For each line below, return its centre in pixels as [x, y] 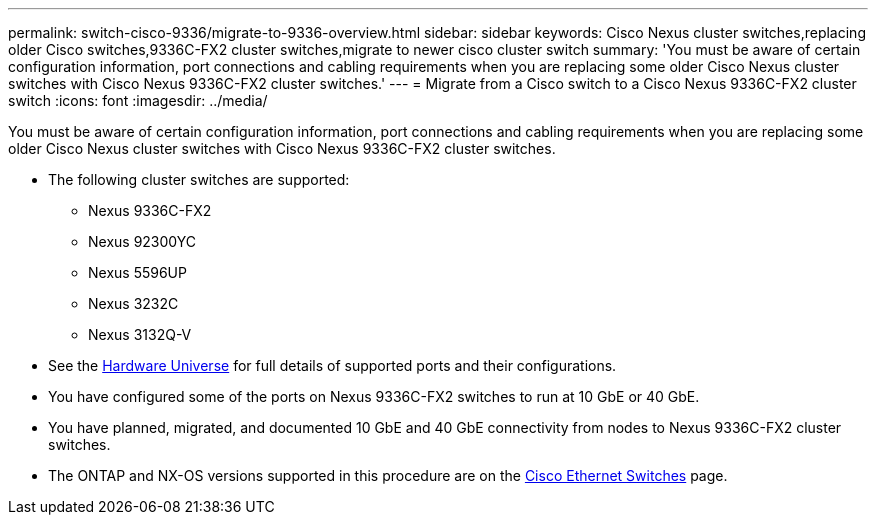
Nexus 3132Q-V [140, 334]
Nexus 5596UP [137, 272]
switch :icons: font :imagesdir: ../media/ [138, 100]
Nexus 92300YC [142, 241]
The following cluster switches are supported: [199, 179]
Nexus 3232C [133, 303]
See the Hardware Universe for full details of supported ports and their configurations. [332, 365]
